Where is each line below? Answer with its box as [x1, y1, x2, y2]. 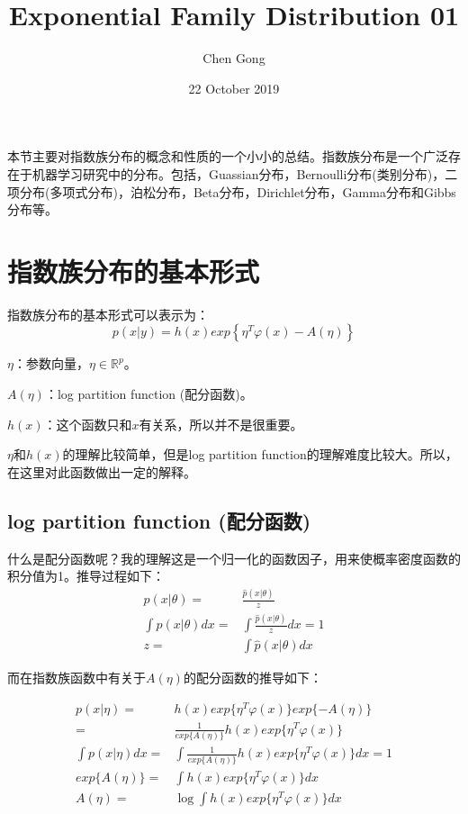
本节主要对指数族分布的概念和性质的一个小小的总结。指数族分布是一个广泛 [7, 147, 448, 166]
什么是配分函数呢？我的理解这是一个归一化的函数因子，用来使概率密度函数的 [7, 548, 461, 567]
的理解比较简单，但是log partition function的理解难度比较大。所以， [62, 445, 458, 464]
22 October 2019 [188, 78, 280, 97]
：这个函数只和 [43, 414, 132, 433]
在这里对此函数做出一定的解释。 [7, 462, 196, 481]
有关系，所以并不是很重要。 [139, 414, 303, 433]
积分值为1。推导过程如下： [7, 566, 165, 585]
